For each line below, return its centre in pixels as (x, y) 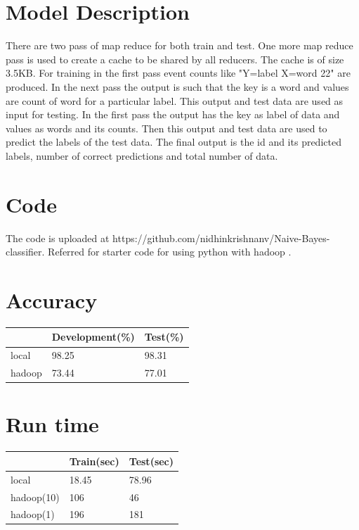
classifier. (25, 252)
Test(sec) (151, 461)
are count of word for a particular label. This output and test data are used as (175, 100)
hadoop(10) (35, 497)
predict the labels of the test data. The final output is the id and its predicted (174, 142)
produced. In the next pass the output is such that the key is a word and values (177, 86)
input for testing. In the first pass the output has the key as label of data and (173, 114)
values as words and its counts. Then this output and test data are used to (167, 128)
